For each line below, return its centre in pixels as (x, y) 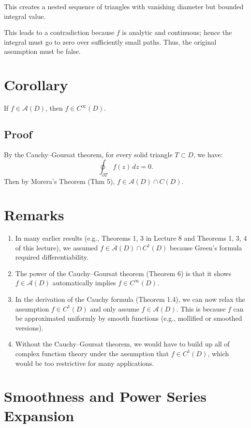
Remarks (34, 215)
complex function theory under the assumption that (92, 353)
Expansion (39, 415)
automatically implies (84, 283)
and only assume (115, 308)
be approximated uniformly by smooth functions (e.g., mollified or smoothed (129, 318)
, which (218, 353)
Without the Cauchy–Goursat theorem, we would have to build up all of (122, 344)
